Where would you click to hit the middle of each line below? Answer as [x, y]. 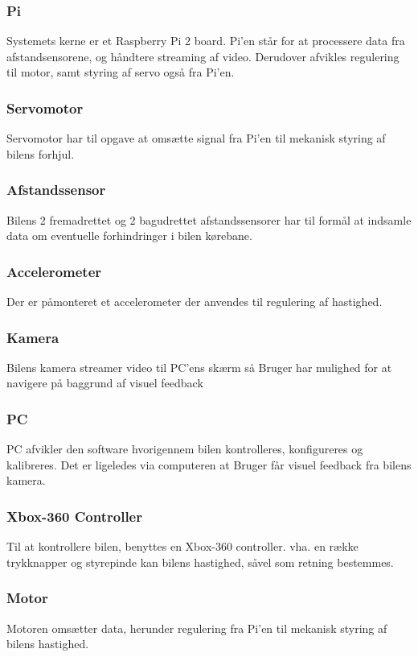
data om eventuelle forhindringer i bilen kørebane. [129, 236]
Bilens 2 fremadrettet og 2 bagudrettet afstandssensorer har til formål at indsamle [209, 219]
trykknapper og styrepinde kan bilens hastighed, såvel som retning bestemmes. [200, 562]
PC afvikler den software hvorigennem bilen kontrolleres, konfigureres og [185, 449]
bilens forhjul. [41, 153]
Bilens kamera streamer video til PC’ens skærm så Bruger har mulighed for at [199, 367]
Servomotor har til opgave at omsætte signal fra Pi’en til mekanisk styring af [196, 138]
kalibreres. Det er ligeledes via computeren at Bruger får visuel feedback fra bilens [209, 464]
